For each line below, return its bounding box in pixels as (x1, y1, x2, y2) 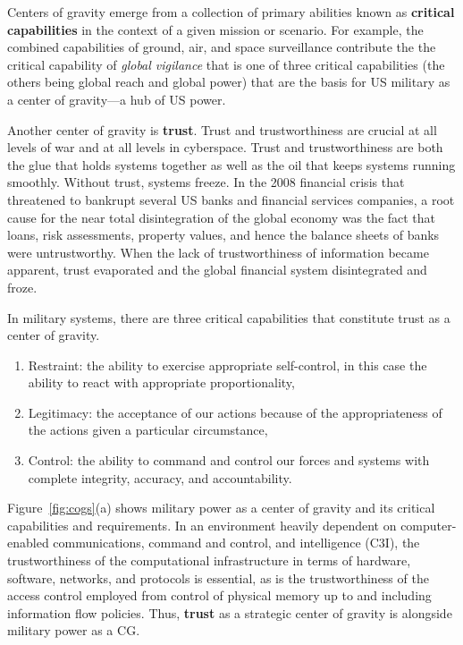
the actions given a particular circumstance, (28, 420, 268, 439)
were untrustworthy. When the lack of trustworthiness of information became (7, 242, 429, 261)
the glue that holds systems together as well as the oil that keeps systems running (7, 155, 456, 174)
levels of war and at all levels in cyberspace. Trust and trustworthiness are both (7, 138, 443, 157)
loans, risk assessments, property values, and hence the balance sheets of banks (7, 225, 440, 244)
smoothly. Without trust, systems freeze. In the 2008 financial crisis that (7, 173, 405, 191)
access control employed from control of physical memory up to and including (7, 586, 432, 605)
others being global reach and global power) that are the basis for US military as (7, 72, 450, 91)
